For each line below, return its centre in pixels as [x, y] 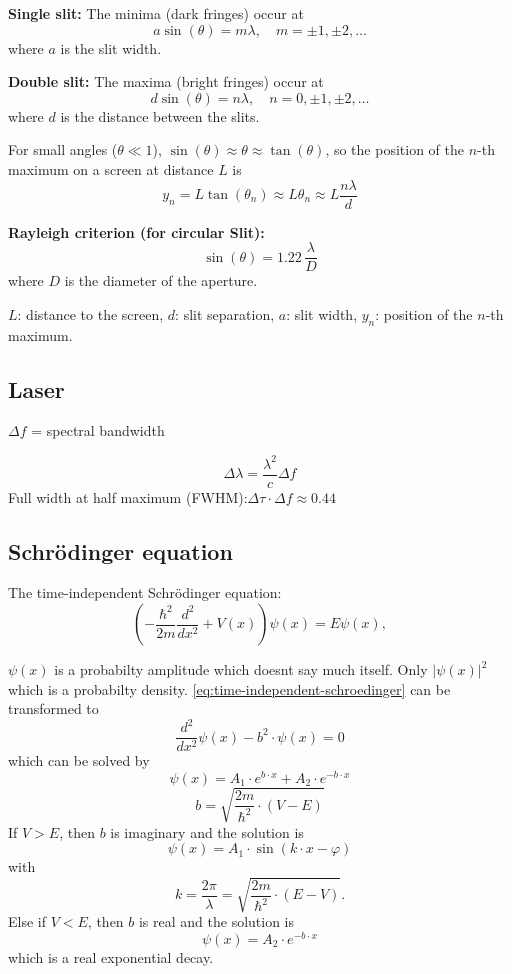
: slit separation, [225, 313]
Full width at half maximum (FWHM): [128, 496]
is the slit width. [111, 47]
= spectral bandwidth [98, 430]
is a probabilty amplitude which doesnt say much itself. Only [241, 669]
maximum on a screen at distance [111, 168]
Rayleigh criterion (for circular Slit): [136, 231]
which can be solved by [79, 760]
